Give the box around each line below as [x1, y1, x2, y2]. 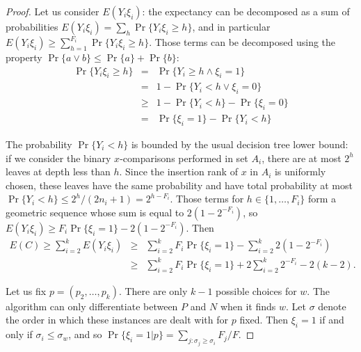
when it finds [220, 298, 276, 313]
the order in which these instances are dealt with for [6, 312, 229, 327]
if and [319, 312, 344, 327]
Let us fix [6, 283, 47, 298]
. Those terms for [170, 191, 244, 206]
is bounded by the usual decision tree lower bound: [131, 136, 348, 151]
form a [308, 191, 337, 206]
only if [6, 327, 33, 342]
